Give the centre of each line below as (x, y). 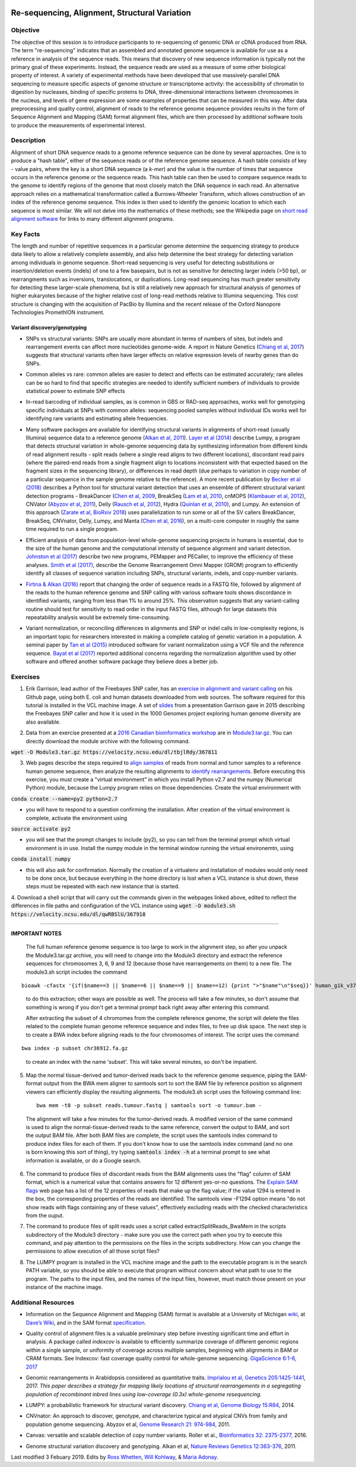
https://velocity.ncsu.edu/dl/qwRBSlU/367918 (78, 914)
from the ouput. (45, 1215)
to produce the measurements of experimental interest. (78, 125)
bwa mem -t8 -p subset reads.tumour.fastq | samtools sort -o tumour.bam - (149, 1105)
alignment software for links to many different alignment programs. (93, 218)
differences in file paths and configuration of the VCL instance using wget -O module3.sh (123, 906)
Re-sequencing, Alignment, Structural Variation (101, 13)
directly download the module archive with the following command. (108, 741)
